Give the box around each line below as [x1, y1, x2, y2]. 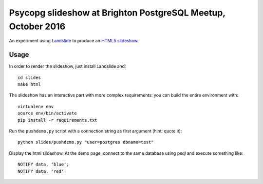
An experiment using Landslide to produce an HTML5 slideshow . [9, 38, 139, 44]
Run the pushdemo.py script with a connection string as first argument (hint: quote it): [9, 128, 182, 134]
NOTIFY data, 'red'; [18, 168, 67, 174]
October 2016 [9, 21, 66, 32]
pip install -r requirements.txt [18, 117, 97, 123]
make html [18, 82, 41, 87]
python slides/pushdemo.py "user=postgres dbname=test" [18, 139, 154, 145]
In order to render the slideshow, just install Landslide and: [9, 63, 126, 69]
